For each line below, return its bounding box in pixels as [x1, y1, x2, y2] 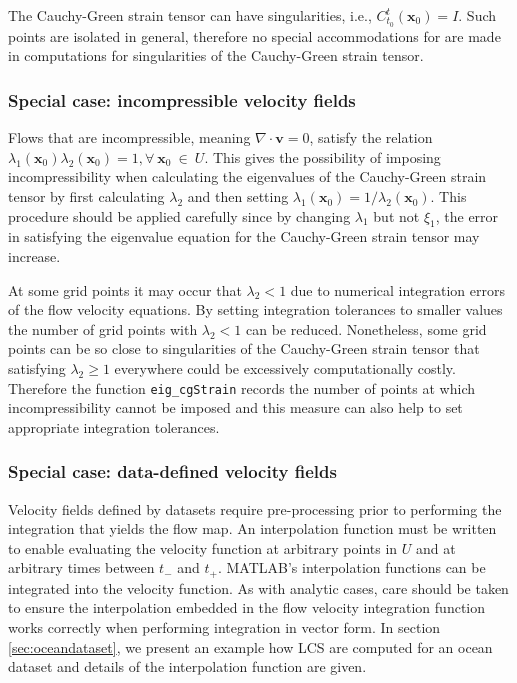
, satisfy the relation [309, 127, 433, 148]
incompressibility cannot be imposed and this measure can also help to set [8, 397, 463, 418]
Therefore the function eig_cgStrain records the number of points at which [8, 377, 475, 398]
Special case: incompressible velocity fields [8, 87, 356, 112]
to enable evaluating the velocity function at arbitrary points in [8, 537, 398, 558]
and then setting [187, 186, 289, 207]
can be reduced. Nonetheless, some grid [246, 318, 487, 339]
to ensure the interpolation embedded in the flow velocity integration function [8, 597, 486, 618]
